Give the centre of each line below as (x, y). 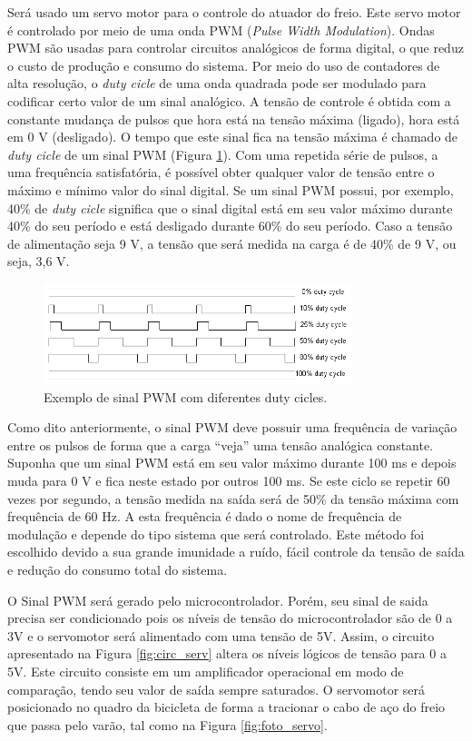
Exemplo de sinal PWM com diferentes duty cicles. (186, 396)
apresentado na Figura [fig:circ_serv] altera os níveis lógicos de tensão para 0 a (227, 653)
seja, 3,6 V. (39, 261)
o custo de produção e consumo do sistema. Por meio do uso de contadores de (224, 65)
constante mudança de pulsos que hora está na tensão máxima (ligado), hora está (234, 119)
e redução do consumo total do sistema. (118, 570)
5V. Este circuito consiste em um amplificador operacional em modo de (206, 671)
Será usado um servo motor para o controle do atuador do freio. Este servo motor (234, 12)
